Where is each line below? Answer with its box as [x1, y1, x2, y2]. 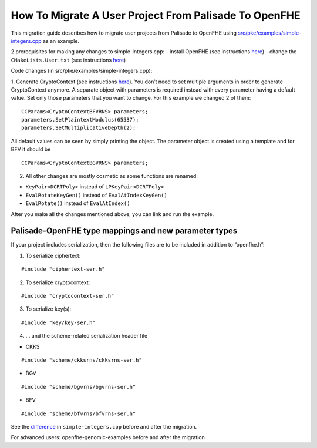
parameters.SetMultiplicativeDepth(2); [21, 124, 136, 132]
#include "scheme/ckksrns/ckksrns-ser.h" [21, 357, 142, 363]
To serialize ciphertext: [25, 252, 81, 259]
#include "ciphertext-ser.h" [21, 266, 105, 272]
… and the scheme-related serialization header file [25, 332, 148, 339]
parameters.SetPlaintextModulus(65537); [21, 116, 139, 123]
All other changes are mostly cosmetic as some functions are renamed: [25, 173, 198, 180]
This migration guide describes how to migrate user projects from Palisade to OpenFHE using [11, 29, 237, 36]
